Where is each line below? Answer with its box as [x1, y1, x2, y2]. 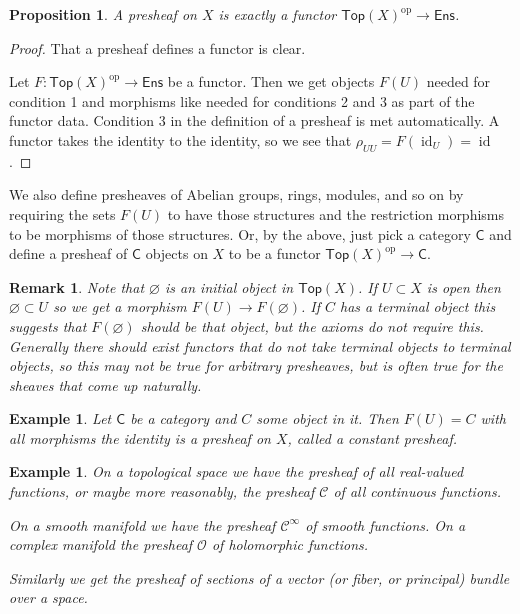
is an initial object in [165, 276, 294, 297]
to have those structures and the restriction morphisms [167, 203, 505, 224]
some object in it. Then [256, 408, 399, 429]
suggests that [9, 315, 87, 336]
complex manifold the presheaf [9, 534, 193, 555]
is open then [426, 276, 501, 297]
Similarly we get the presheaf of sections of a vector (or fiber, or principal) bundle [9, 567, 510, 588]
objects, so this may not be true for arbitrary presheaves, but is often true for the [9, 355, 503, 376]
